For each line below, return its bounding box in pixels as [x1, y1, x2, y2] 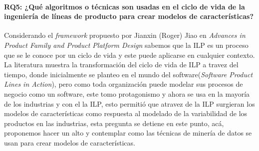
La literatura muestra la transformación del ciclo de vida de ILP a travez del [4, 59, 239, 70]
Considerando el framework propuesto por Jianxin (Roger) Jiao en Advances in [4, 30, 246, 40]
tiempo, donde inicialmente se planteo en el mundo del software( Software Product [4, 69, 253, 79]
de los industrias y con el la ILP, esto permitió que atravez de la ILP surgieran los [4, 98, 255, 109]
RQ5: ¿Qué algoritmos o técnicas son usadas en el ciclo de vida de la [4, 1, 245, 11]
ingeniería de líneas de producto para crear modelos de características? [4, 11, 254, 21]
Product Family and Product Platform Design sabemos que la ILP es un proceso [4, 39, 249, 50]
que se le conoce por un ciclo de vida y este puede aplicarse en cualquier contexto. [4, 49, 255, 60]
